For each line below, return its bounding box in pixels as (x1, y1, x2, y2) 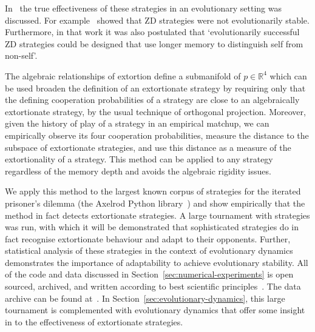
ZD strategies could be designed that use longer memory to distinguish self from (5, 37, 303, 50)
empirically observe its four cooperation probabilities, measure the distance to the (5, 128, 309, 141)
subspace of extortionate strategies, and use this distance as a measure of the (5, 141, 291, 153)
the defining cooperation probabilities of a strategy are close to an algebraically (5, 93, 300, 106)
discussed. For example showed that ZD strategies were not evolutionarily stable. (5, 13, 310, 26)
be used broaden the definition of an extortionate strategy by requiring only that (5, 81, 306, 94)
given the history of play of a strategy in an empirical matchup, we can (5, 117, 269, 130)
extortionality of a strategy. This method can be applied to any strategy (5, 153, 273, 165)
